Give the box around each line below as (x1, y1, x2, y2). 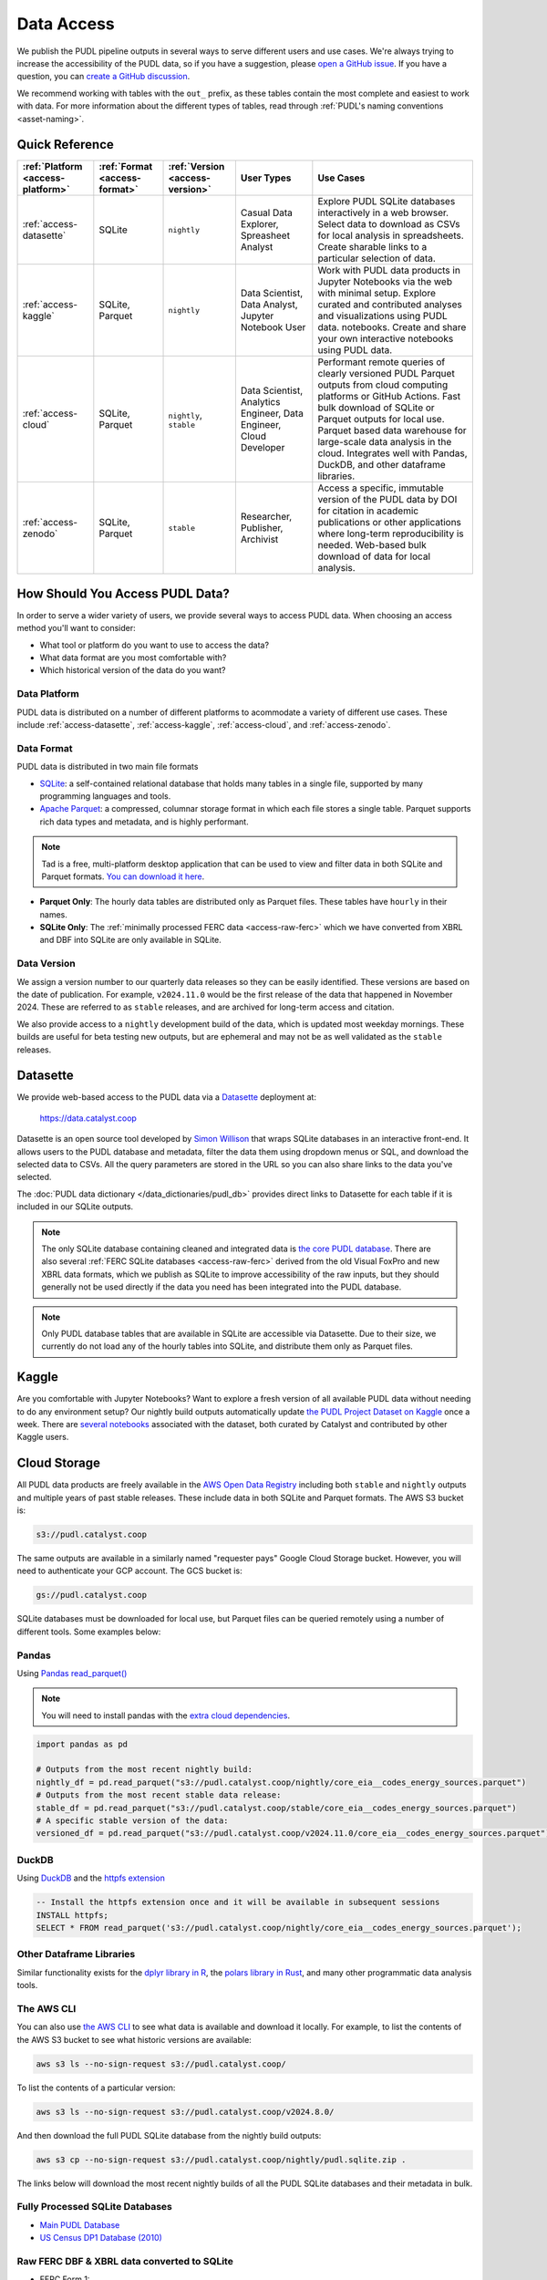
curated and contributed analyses (317, 298, 462, 311)
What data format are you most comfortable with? (39, 652, 227, 663)
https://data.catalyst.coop (39, 1113, 137, 1124)
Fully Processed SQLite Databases (16, 2201, 172, 2213)
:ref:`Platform (22, 161, 83, 173)
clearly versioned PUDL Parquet (317, 368, 455, 380)
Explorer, (240, 218, 279, 231)
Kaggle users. (16, 1432, 69, 1443)
